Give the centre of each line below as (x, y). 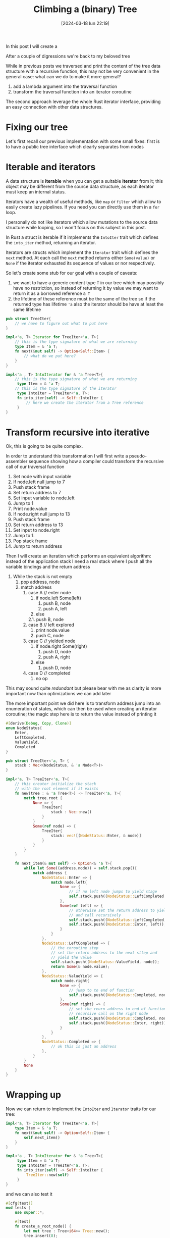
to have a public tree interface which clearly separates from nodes (75, 146)
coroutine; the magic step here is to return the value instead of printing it (81, 714)
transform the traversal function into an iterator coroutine (72, 91)
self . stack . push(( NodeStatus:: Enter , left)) (117, 924)
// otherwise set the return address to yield (119, 910)
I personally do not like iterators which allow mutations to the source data (82, 222)
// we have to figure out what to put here (61, 323)
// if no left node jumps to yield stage (113, 892)
